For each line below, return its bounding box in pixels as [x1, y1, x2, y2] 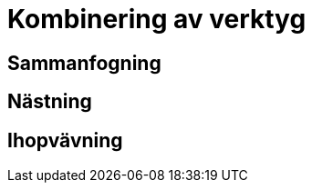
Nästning [7, 90, 92, 114]
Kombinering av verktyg [7, 4, 307, 35]
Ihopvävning [7, 128, 123, 152]
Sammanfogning [7, 51, 161, 75]
